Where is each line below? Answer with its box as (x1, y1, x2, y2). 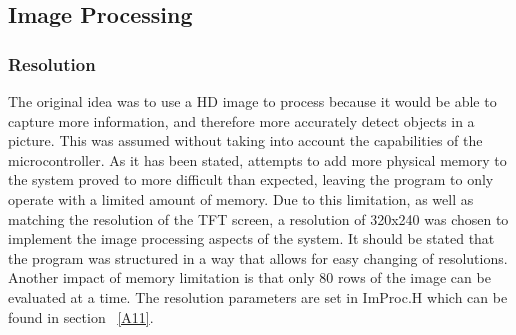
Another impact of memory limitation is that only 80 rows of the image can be (8, 267, 491, 288)
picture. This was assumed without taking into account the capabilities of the (8, 130, 483, 151)
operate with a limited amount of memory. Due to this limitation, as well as (8, 188, 474, 209)
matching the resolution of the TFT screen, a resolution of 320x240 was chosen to (8, 208, 509, 229)
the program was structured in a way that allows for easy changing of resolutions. (8, 247, 508, 268)
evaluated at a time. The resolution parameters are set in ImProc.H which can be (8, 286, 508, 307)
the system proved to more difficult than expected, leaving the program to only (8, 169, 494, 190)
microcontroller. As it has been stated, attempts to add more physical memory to (8, 149, 507, 170)
